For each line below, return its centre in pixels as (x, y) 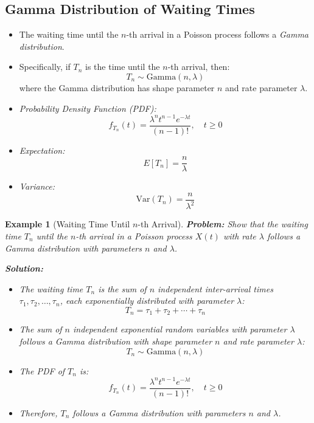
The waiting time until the (69, 34)
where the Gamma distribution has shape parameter (117, 87)
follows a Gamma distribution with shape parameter (116, 341)
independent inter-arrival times (215, 288)
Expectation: (42, 150)
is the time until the (123, 67)
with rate (239, 236)
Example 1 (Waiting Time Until (68, 224)
